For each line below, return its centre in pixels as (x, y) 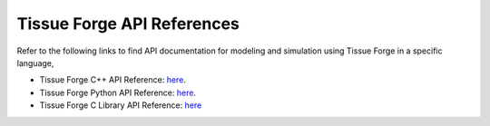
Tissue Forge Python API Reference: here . (118, 92)
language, (35, 63)
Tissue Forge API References (128, 24)
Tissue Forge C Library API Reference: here (121, 105)
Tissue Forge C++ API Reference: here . (113, 80)
